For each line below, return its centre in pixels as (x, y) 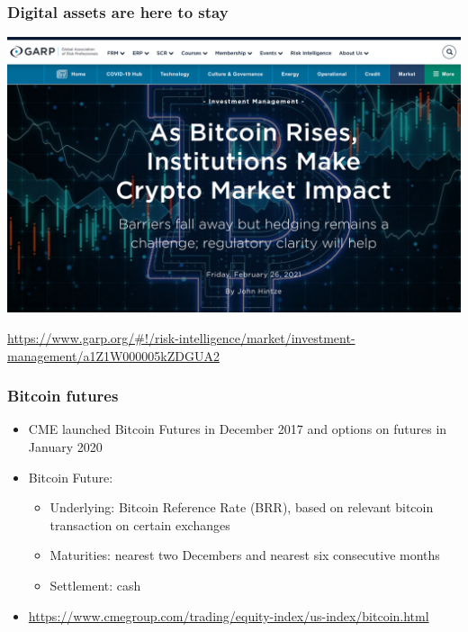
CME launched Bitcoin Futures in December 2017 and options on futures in (238, 429)
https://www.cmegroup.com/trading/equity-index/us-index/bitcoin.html (229, 615)
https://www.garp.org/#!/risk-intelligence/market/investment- (181, 337)
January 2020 (65, 446)
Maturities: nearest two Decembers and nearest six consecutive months (245, 555)
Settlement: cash (95, 585)
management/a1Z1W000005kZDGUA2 (113, 355)
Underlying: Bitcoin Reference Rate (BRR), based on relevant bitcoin (242, 507)
